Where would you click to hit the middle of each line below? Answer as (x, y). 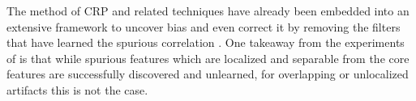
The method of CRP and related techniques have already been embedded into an (208, 11)
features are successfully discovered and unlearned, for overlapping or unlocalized (208, 74)
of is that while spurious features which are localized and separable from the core (208, 58)
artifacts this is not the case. (77, 89)
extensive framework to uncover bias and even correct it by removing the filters (204, 26)
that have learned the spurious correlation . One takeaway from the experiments (206, 42)
